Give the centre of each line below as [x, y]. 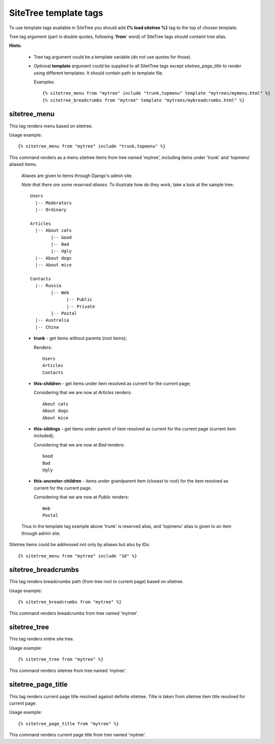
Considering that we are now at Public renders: [81, 497]
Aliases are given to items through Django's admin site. [77, 176]
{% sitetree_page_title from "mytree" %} [68, 724]
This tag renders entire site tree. [42, 639]
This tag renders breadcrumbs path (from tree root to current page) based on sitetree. [96, 582]
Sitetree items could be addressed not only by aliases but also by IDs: [79, 545]
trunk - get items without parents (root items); [80, 338]
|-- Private [81, 306]
